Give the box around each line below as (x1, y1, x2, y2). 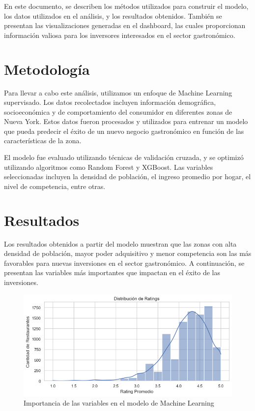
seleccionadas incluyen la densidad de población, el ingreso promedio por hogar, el (4, 171, 251, 182)
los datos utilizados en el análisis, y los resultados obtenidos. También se (4, 10, 222, 21)
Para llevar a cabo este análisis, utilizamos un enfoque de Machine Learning (4, 87, 232, 97)
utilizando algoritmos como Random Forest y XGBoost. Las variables (4, 161, 213, 172)
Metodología (4, 59, 90, 79)
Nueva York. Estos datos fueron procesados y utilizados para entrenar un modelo (4, 116, 248, 126)
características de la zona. (4, 135, 82, 146)
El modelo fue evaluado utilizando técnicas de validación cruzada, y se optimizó (4, 152, 244, 162)
